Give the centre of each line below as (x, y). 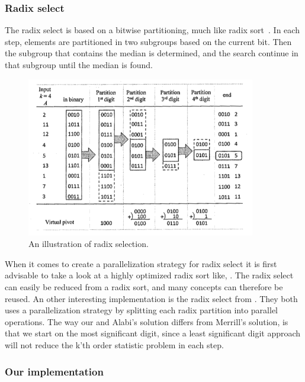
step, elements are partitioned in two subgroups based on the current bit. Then (148, 41)
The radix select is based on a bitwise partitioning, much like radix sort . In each (152, 30)
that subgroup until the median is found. (79, 65)
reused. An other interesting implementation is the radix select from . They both (151, 298)
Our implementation (54, 371)
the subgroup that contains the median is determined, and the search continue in (152, 53)
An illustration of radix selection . (89, 244)
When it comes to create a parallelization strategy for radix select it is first (141, 263)
